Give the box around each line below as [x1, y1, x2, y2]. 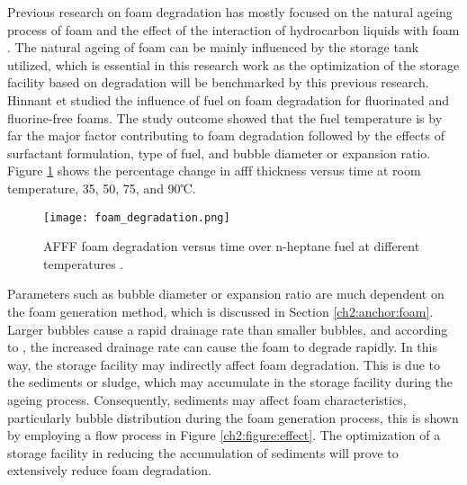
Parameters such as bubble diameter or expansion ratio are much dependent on [7, 284, 445, 303]
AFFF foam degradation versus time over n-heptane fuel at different [43, 237, 420, 256]
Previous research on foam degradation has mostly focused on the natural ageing [7, 3, 453, 21]
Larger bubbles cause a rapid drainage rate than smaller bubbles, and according [7, 319, 448, 338]
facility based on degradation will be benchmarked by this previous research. [7, 73, 429, 92]
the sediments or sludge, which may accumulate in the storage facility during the [7, 373, 454, 391]
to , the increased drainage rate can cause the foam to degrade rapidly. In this [7, 337, 437, 356]
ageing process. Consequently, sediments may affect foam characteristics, [7, 390, 407, 409]
